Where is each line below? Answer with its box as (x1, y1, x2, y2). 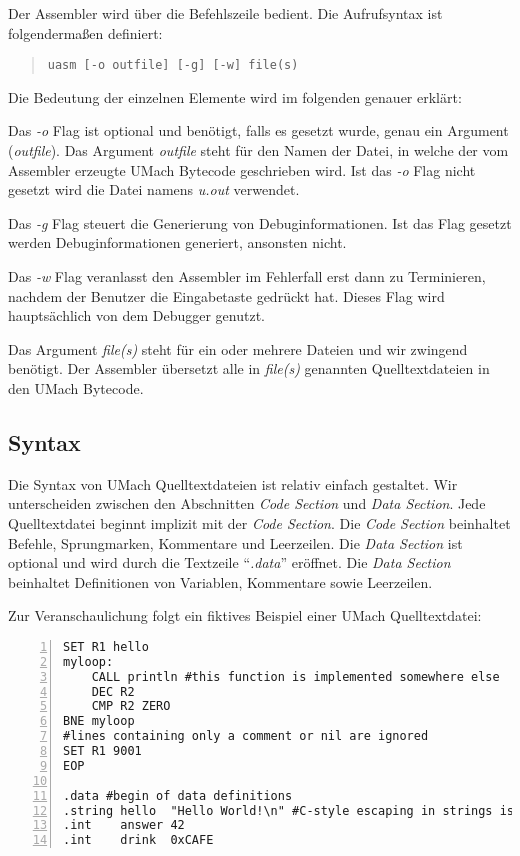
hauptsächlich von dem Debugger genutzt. (8, 305, 265, 326)
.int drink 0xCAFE (63, 833, 214, 848)
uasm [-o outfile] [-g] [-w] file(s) (47, 58, 299, 73)
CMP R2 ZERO (91, 699, 171, 714)
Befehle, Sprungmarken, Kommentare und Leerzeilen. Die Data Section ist (8, 532, 463, 553)
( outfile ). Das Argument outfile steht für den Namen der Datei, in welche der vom (8, 140, 509, 161)
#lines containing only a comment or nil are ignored (63, 729, 429, 744)
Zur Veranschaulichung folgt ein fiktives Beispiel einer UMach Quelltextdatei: (8, 605, 482, 626)
